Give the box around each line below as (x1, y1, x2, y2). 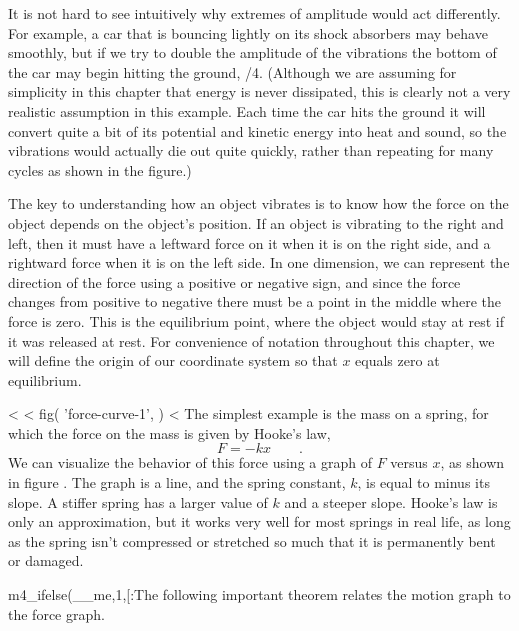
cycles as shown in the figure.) (8, 159, 192, 180)
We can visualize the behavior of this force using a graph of (8, 452, 372, 473)
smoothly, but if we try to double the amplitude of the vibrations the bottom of (8, 42, 497, 63)
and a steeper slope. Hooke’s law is (284, 491, 498, 512)
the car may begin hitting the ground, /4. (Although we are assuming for (8, 61, 457, 82)
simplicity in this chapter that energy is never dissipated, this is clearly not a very (8, 81, 511, 102)
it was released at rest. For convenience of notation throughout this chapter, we (8, 330, 495, 351)
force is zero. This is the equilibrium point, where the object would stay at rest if (8, 310, 505, 331)
